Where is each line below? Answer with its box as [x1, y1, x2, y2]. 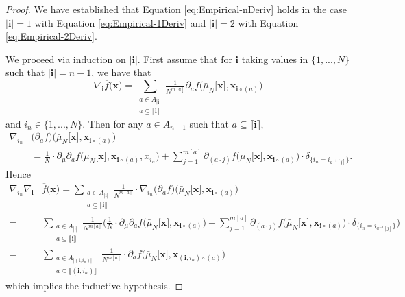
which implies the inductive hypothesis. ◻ [5, 278, 184, 292]
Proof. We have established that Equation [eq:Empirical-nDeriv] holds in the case [5, 2, 347, 16]
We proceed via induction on [5, 51, 126, 66]
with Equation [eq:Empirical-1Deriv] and [34, 15, 206, 29]
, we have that [91, 65, 151, 80]
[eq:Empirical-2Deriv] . [5, 29, 97, 43]
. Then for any [82, 116, 143, 130]
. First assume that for [137, 51, 232, 66]
